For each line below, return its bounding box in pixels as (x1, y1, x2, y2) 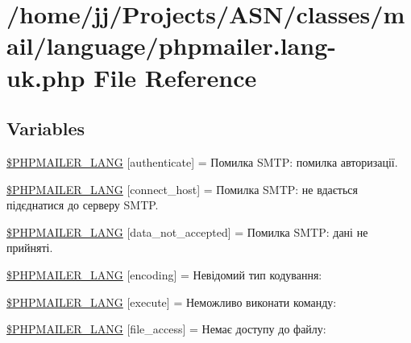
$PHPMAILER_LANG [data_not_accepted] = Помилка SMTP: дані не (6, 223, 368, 240)
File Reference (93, 60, 257, 93)
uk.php (6, 60, 85, 93)
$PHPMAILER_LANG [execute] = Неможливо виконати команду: (6, 293, 337, 310)
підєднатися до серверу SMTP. (6, 196, 159, 213)
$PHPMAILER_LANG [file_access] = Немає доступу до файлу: (6, 320, 326, 337)
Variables (6, 116, 85, 141)
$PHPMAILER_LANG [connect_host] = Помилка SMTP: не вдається (6, 180, 358, 197)
